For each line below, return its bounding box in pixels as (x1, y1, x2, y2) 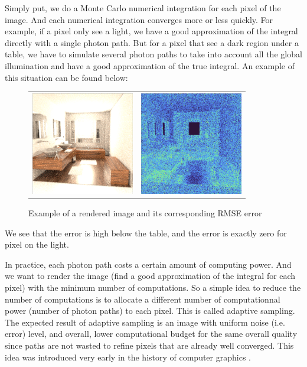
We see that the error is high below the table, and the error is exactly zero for (5, 226, 287, 239)
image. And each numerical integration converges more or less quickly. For (5, 13, 273, 25)
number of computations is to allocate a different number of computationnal (5, 293, 280, 305)
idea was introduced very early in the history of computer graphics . (5, 350, 251, 363)
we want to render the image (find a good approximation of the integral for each (5, 269, 296, 282)
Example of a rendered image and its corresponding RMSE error (28, 207, 262, 219)
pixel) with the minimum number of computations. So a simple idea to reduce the (5, 281, 301, 294)
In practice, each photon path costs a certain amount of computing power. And (5, 258, 292, 270)
